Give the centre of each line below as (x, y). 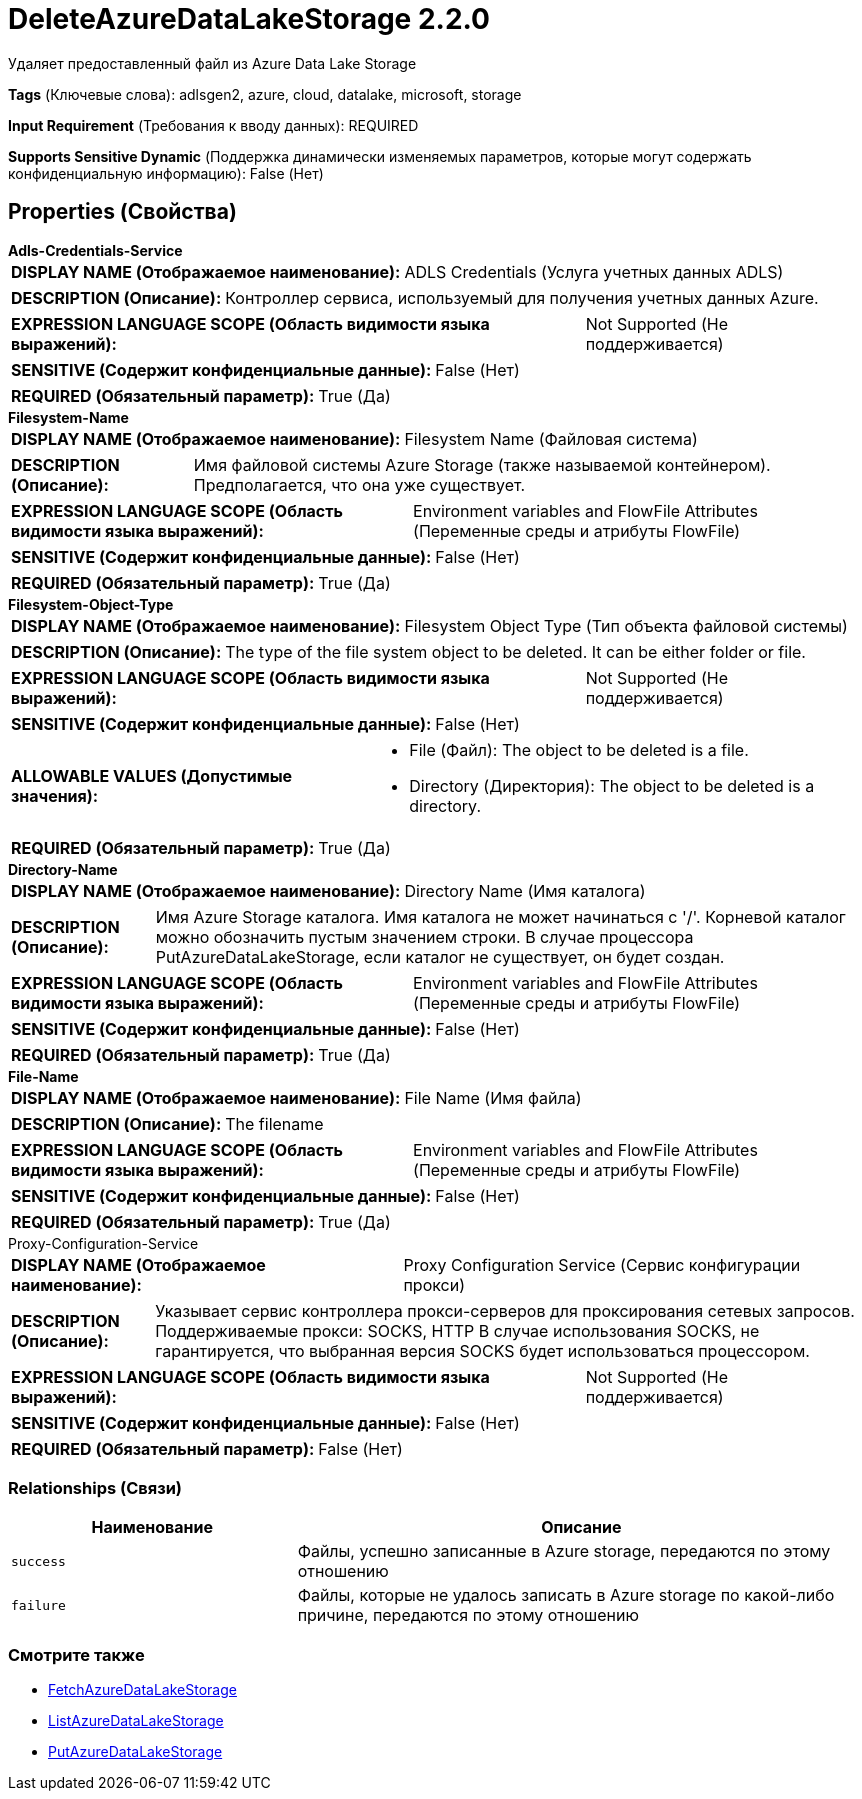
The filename (274, 1123)
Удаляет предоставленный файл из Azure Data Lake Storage (212, 63)
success (38, 1561)
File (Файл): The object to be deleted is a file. (579, 749)
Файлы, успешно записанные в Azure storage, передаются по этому (564, 1551)
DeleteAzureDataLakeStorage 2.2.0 (249, 19)
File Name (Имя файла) (493, 1097)
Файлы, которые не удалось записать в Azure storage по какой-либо (566, 1595)
